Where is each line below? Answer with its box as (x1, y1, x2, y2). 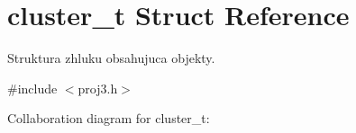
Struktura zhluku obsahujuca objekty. (7, 49, 215, 67)
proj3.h (78, 78, 118, 97)
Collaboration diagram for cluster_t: (7, 109, 210, 128)
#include (7, 78, 58, 97)
